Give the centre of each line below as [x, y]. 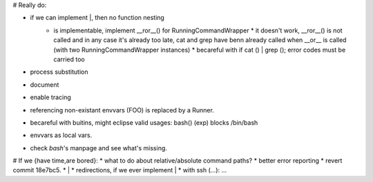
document [45, 84]
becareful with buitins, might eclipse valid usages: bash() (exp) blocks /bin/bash [144, 122]
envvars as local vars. [61, 135]
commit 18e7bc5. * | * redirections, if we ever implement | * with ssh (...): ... [120, 170]
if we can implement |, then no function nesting [97, 18]
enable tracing [51, 97]
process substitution [59, 72]
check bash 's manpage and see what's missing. [98, 148]
